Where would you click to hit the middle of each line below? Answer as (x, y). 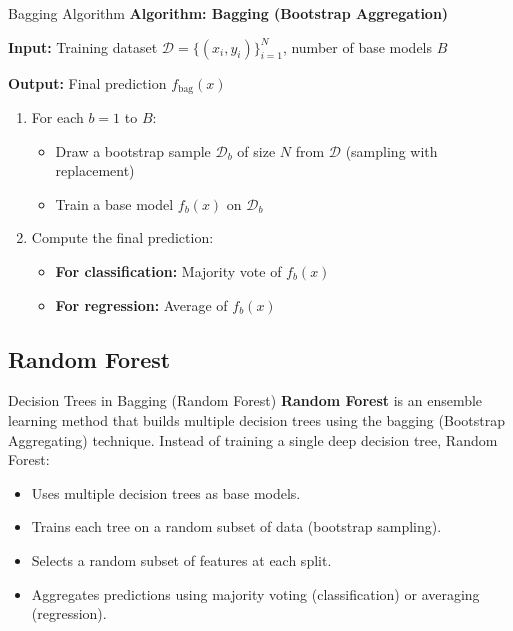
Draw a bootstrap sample (133, 150)
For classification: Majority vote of (168, 271)
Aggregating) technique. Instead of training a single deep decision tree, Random (253, 439)
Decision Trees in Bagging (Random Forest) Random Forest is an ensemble (245, 400)
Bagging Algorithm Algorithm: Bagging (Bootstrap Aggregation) (228, 13)
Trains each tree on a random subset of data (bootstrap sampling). (236, 526)
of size (256, 150)
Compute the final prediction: (122, 237)
